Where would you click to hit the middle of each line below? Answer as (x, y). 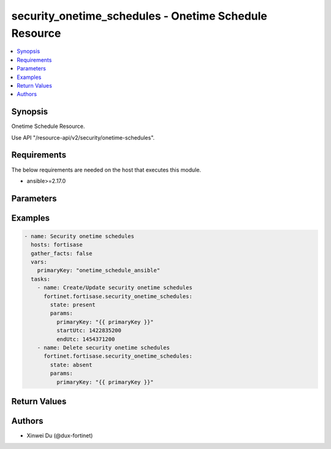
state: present (73, 305)
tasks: (41, 279)
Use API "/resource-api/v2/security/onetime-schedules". (83, 137)
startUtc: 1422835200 (89, 330)
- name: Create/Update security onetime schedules (115, 288)
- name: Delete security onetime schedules (103, 347)
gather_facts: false (62, 253)
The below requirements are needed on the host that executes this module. (106, 170)
